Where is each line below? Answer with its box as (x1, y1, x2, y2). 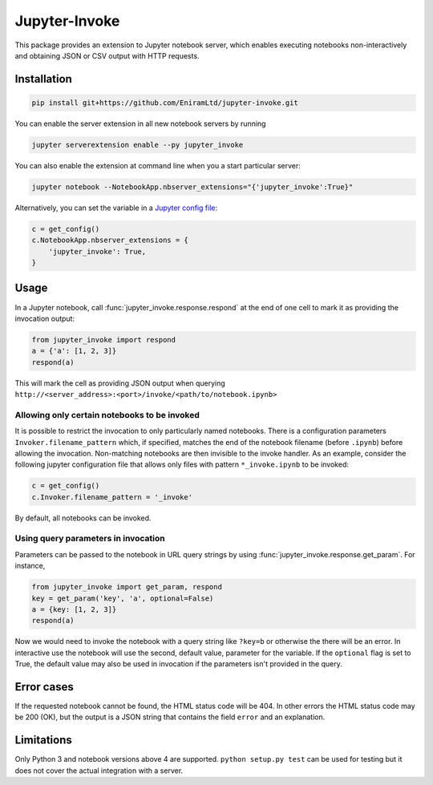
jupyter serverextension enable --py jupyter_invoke (31, 140, 244, 149)
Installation (14, 72, 72, 86)
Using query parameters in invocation (14, 533, 166, 544)
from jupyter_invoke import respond (31, 335, 176, 344)
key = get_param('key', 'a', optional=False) (31, 593, 214, 603)
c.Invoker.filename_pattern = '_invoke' (31, 492, 192, 501)
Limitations (14, 734, 72, 747)
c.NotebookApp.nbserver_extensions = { (31, 236, 188, 245)
